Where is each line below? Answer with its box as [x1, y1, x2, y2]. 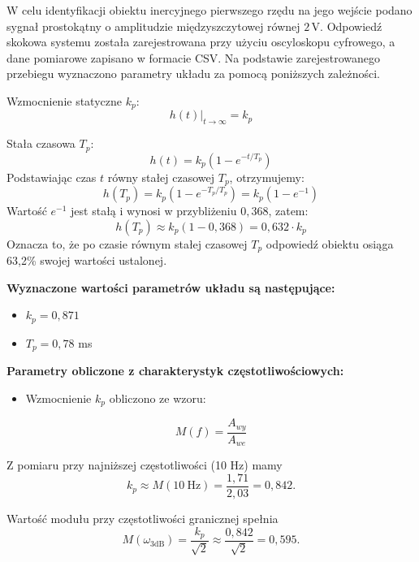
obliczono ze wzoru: [109, 389, 206, 406]
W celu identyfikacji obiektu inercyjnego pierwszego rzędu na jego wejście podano [6, 2, 413, 18]
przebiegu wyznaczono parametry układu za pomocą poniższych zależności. [6, 65, 380, 82]
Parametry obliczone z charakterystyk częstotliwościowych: [6, 362, 344, 379]
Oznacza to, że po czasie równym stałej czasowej [6, 235, 248, 252]
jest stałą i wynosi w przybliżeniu [71, 202, 237, 219]
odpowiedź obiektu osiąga [266, 235, 394, 252]
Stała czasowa [6, 135, 76, 152]
